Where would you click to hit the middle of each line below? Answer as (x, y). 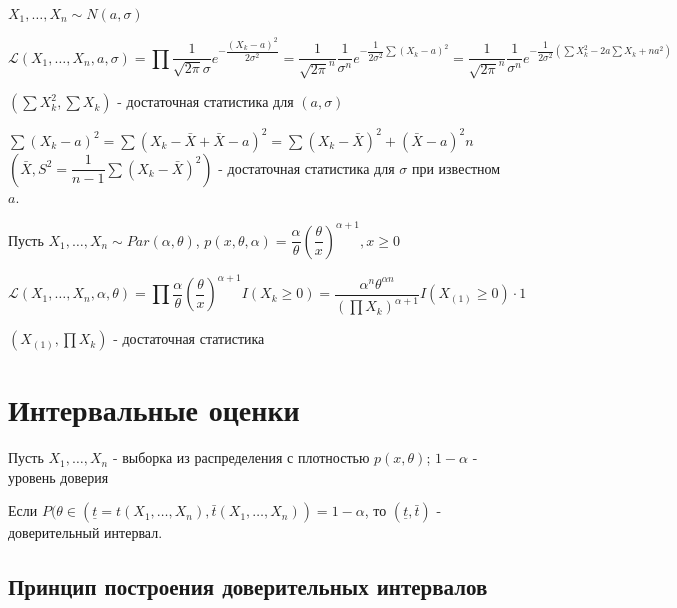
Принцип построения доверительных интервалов (248, 586)
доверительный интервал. (85, 532)
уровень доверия (58, 476)
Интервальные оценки (154, 409)
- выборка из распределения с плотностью (241, 457)
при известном (456, 167)
